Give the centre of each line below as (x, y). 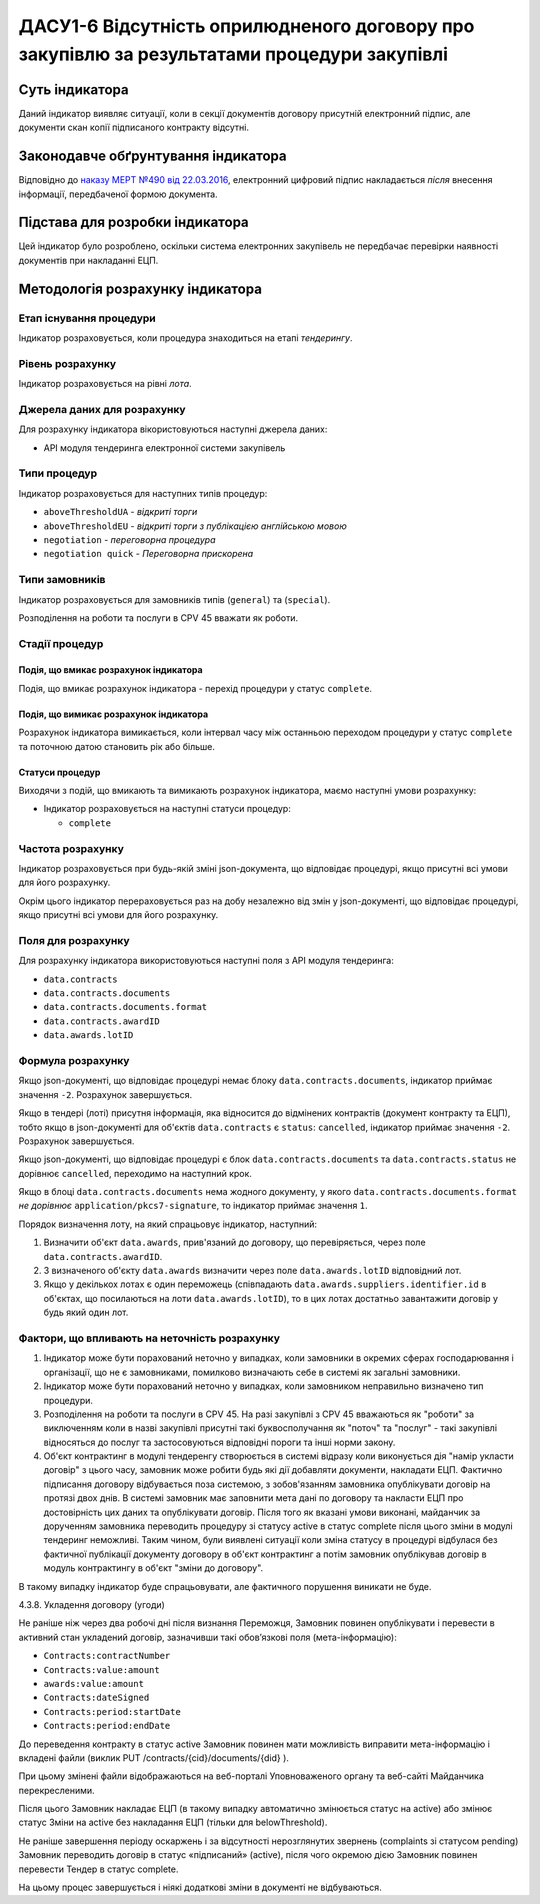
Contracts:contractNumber (107, 1656)
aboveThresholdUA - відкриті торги (120, 512)
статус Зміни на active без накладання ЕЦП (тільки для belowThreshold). (173, 1822)
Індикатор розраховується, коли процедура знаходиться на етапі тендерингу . (186, 338)
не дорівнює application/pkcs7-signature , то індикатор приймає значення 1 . (193, 1206)
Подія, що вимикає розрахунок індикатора (113, 714)
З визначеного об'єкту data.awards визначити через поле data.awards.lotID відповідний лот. (252, 1271)
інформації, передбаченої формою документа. (118, 194)
